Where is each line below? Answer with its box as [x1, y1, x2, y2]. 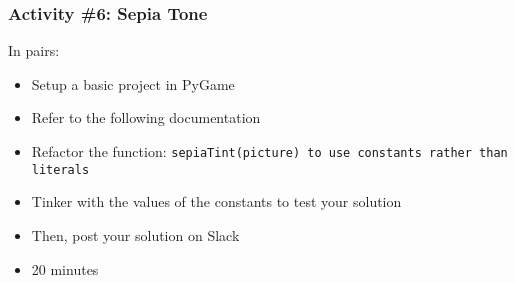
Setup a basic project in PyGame [31, 73, 235, 94]
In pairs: [8, 40, 60, 61]
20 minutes [31, 258, 99, 279]
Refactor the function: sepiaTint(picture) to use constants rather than [31, 141, 508, 161]
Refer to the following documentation [31, 107, 261, 128]
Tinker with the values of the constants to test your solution [31, 191, 402, 212]
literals [31, 162, 90, 177]
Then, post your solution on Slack [31, 224, 240, 245]
